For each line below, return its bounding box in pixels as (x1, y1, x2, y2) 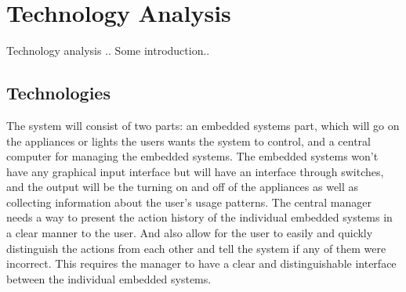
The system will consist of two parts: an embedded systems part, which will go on (6, 117, 400, 133)
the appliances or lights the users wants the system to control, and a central (6, 132, 371, 149)
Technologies (6, 81, 111, 105)
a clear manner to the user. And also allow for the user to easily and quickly (6, 225, 373, 241)
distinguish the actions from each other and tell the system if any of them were (6, 240, 386, 256)
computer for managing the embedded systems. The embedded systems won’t (6, 148, 379, 164)
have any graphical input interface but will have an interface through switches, (6, 163, 384, 179)
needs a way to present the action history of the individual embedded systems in (6, 209, 393, 225)
